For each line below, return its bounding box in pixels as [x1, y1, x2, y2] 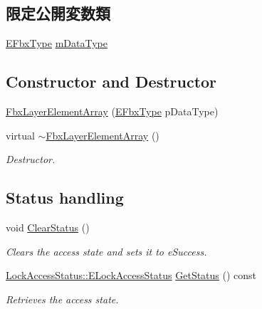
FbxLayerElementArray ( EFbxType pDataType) [6, 104, 219, 118]
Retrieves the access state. [6, 291, 119, 306]
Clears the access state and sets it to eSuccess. [6, 243, 207, 258]
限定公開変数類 [6, 2, 110, 24]
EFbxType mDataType [6, 36, 108, 51]
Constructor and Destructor [6, 70, 217, 93]
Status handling [6, 187, 124, 209]
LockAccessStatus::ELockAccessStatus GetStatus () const [6, 268, 257, 283]
